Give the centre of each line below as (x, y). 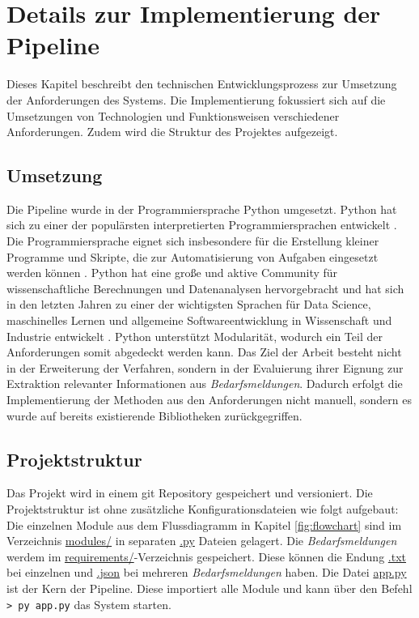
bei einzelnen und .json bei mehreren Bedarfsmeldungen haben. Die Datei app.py (207, 572)
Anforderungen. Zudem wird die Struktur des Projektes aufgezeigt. (172, 132)
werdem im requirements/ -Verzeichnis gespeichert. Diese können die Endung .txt (207, 556)
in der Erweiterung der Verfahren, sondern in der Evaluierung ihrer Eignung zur (205, 367)
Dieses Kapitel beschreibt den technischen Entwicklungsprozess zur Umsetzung (202, 84)
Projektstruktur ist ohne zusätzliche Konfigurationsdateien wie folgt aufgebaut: (203, 509)
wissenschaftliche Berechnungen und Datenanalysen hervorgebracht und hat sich (205, 288)
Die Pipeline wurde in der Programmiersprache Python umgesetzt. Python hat (202, 209)
